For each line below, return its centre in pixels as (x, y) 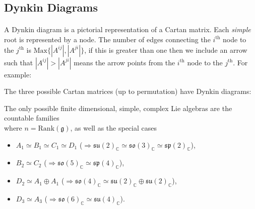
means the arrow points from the (124, 62)
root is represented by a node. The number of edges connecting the (107, 39)
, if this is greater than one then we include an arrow (166, 49)
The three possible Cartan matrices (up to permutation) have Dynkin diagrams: (128, 91)
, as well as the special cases (113, 127)
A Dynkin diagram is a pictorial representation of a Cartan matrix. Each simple (127, 29)
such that (19, 62)
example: (18, 74)
